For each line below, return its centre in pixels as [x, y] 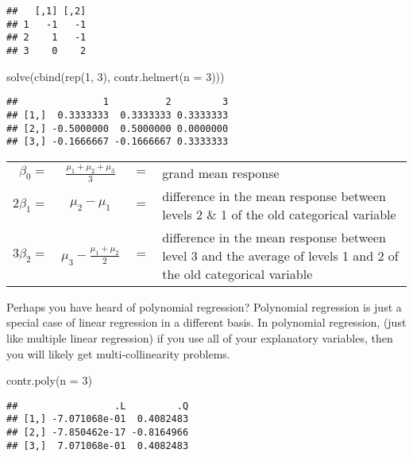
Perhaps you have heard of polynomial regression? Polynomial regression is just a [204, 306]
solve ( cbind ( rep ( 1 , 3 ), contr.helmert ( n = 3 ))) [116, 76]
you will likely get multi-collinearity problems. [118, 353]
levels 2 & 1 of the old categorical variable [279, 214]
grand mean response [221, 172]
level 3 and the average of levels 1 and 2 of [280, 255]
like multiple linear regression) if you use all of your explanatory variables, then [200, 338]
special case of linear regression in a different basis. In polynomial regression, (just [206, 322]
